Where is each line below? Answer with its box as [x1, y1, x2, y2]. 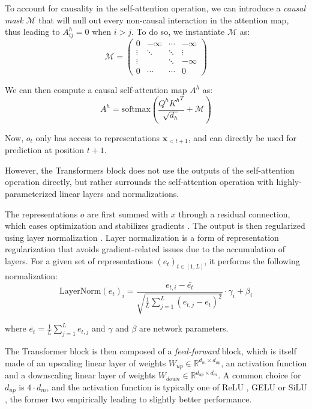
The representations [5, 207, 78, 220]
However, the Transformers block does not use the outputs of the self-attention [5, 163, 295, 176]
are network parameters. [139, 322, 229, 335]
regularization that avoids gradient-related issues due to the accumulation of [5, 243, 286, 255]
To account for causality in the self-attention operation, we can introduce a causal [5, 2, 306, 14]
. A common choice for [218, 369, 301, 381]
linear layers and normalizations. [59, 187, 179, 199]
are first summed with [87, 207, 169, 220]
